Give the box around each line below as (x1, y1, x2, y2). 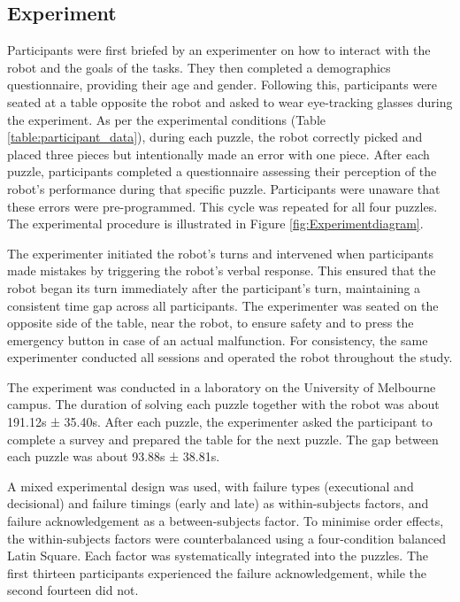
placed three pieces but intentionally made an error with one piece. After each (7, 144, 430, 163)
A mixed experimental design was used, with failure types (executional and (7, 476, 414, 495)
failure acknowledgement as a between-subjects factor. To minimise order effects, (7, 512, 444, 530)
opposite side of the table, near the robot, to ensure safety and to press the (7, 313, 414, 332)
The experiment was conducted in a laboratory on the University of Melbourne (7, 377, 436, 396)
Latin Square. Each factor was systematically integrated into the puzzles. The (7, 546, 429, 565)
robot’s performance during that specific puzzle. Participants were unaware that (7, 179, 441, 197)
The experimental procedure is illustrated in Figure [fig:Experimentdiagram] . (7, 214, 424, 233)
